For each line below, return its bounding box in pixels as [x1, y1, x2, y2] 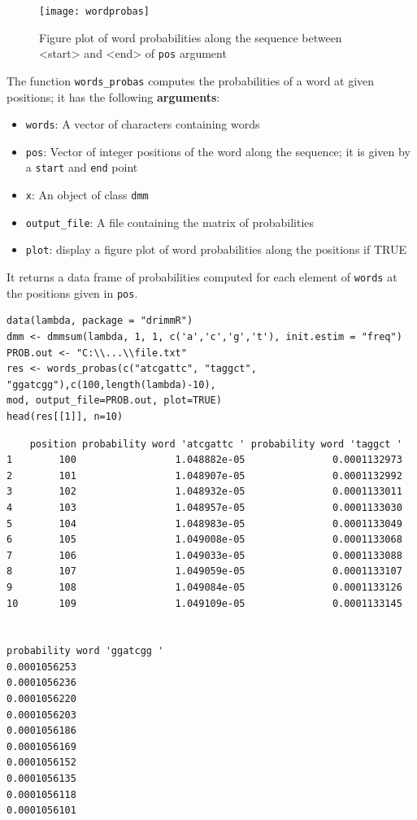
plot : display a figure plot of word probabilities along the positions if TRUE [25, 241, 406, 258]
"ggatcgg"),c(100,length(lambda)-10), [7, 378, 216, 390]
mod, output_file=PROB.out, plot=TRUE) [7, 395, 222, 407]
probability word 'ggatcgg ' [7, 645, 164, 657]
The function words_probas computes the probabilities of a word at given [7, 72, 375, 89]
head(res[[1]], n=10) [7, 410, 124, 422]
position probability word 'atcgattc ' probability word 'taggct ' [29, 438, 402, 450]
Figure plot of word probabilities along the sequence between [39, 28, 342, 46]
